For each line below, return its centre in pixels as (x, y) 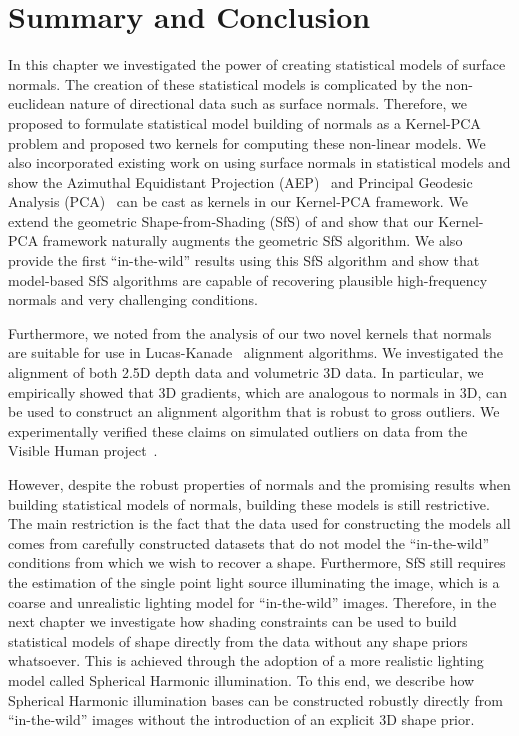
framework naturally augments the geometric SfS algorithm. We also (252, 240)
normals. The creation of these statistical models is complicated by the (224, 83)
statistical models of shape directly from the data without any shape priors (238, 640)
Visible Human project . (83, 450)
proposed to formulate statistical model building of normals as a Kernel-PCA (244, 122)
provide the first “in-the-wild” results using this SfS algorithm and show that (244, 260)
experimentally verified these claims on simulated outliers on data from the (238, 430)
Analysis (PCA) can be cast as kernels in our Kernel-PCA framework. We (238, 201)
